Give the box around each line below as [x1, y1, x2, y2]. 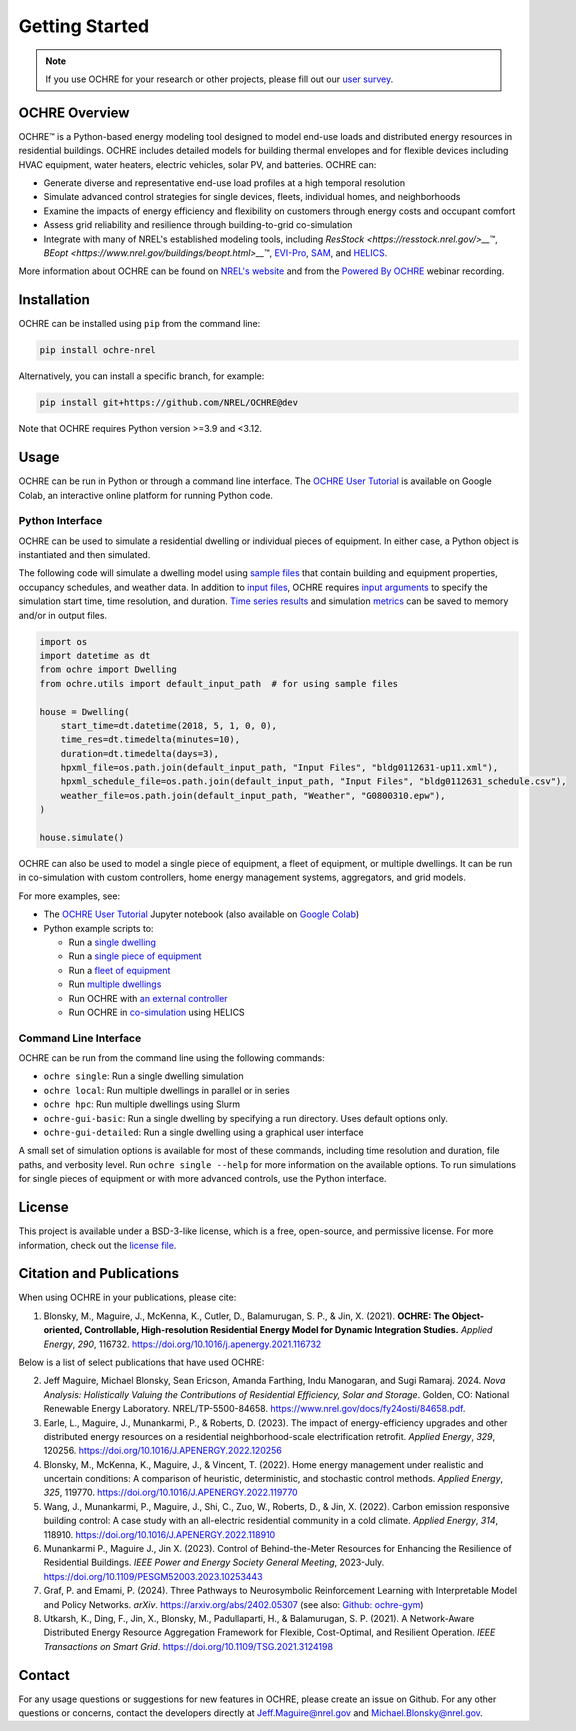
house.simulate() [39, 832, 125, 844]
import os [39, 636, 88, 647]
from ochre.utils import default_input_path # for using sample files [39, 678, 399, 689]
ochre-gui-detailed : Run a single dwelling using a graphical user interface [43, 1126, 364, 1139]
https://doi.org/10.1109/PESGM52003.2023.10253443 [43, 1570, 264, 1582]
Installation [18, 291, 90, 309]
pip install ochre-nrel [39, 345, 157, 356]
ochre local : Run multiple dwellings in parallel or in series [43, 1084, 290, 1096]
